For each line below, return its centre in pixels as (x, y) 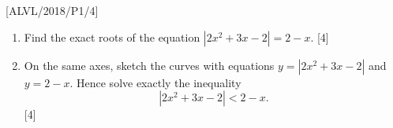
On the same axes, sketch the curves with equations (149, 65)
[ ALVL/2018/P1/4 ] (52, 10)
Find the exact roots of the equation (112, 37)
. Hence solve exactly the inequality (155, 82)
